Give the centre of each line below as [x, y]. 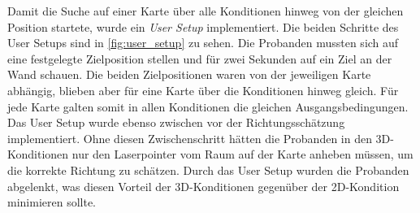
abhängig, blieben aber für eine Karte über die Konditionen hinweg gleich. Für [203, 90]
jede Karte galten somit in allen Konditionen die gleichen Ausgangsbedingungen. [208, 106]
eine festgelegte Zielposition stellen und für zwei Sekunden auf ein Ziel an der [200, 58]
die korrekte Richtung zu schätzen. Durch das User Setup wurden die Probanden [208, 170]
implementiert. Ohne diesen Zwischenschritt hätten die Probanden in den [190, 138]
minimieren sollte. [52, 202]
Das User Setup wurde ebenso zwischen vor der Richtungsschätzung [176, 122]
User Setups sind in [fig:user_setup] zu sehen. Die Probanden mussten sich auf [203, 43]
